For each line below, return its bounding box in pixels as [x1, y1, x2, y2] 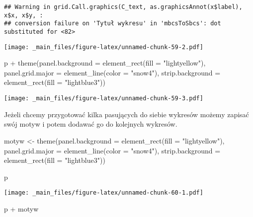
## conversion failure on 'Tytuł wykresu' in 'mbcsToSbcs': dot [4, 20, 221, 27]
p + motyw [4, 203, 39, 214]
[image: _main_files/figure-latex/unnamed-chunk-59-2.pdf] [4, 43, 203, 51]
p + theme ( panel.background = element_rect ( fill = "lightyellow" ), [4, 58, 206, 68]
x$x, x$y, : [4, 11, 43, 19]
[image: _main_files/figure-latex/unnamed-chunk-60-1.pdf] [4, 189, 203, 197]
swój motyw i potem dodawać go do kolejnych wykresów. [4, 119, 177, 129]
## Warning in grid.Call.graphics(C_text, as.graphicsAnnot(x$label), [4, 3, 243, 10]
